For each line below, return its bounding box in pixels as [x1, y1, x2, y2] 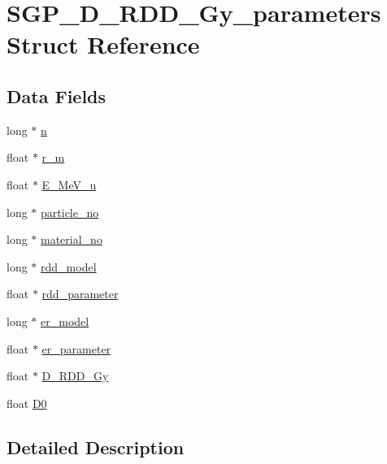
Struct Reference [7, 28, 200, 61]
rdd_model [41, 258, 97, 275]
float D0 [7, 394, 47, 411]
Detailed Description [7, 434, 185, 459]
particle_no [41, 203, 99, 220]
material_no [41, 231, 102, 248]
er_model [41, 312, 89, 329]
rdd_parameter [41, 285, 119, 302]
